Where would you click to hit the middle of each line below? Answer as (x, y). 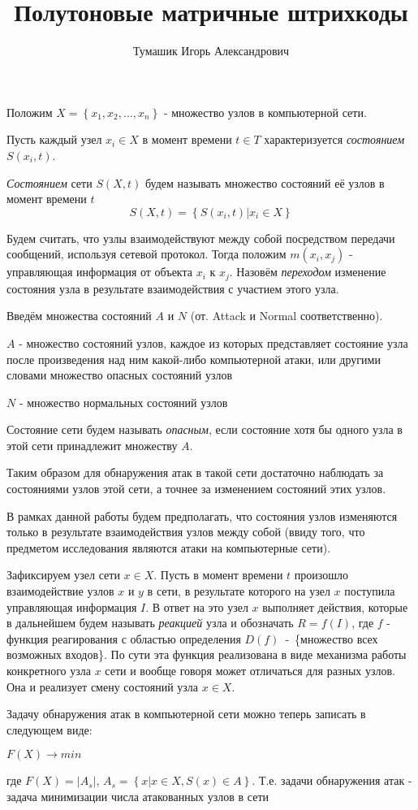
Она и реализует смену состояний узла (103, 686)
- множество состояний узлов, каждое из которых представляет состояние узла (213, 342)
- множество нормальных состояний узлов (123, 402)
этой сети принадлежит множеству (92, 445)
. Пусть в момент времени (218, 575)
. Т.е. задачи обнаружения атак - (332, 780)
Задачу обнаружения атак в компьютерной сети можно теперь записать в (186, 714)
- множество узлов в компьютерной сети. (265, 112)
